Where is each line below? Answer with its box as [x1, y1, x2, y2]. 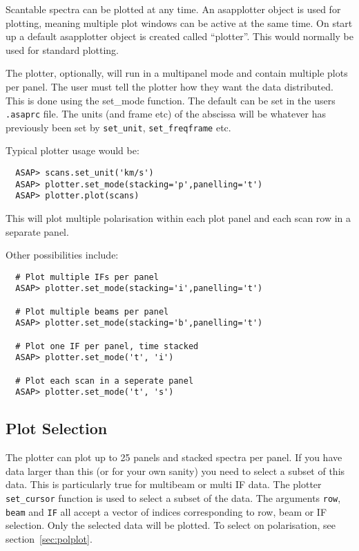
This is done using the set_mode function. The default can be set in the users [6, 93, 336, 107]
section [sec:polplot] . [6, 531, 93, 545]
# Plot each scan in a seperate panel [15, 375, 194, 386]
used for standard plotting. [6, 42, 119, 57]
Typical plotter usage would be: [6, 143, 139, 158]
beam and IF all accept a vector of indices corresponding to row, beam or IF [6, 504, 327, 519]
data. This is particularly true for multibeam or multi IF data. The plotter [6, 477, 322, 492]
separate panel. [6, 224, 69, 239]
